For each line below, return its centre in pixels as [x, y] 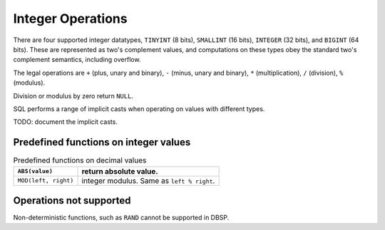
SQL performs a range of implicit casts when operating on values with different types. [139, 109]
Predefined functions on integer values [102, 142]
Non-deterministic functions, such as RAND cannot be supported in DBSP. [121, 218]
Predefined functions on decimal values [80, 160]
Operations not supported [72, 200]
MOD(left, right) [46, 181]
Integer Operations [70, 19]
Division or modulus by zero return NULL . [73, 95]
